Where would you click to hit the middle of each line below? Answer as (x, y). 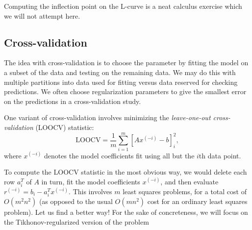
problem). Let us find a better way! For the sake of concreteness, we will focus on (126, 212)
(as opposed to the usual (76, 201)
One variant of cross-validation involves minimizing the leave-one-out (107, 117)
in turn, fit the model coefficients (91, 181)
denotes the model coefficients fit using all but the (119, 155)
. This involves (90, 192)
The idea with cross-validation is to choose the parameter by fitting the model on (126, 63)
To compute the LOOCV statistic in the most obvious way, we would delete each (126, 172)
